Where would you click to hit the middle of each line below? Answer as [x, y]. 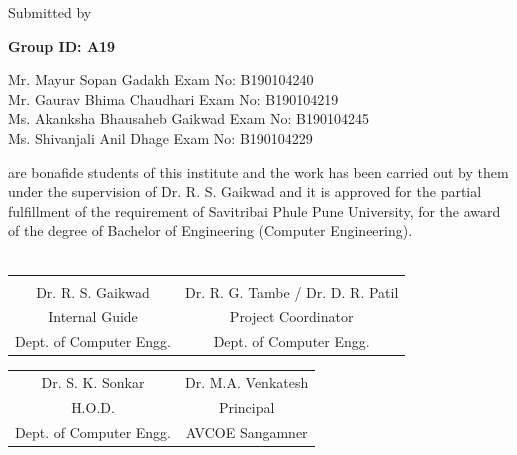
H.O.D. [93, 406]
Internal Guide [93, 316]
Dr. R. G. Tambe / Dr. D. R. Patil [292, 291]
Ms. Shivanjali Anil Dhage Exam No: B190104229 [160, 137]
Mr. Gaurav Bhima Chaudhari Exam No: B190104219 [173, 98]
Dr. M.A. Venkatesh [247, 382]
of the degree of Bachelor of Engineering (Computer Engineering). [210, 230]
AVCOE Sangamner [246, 431]
